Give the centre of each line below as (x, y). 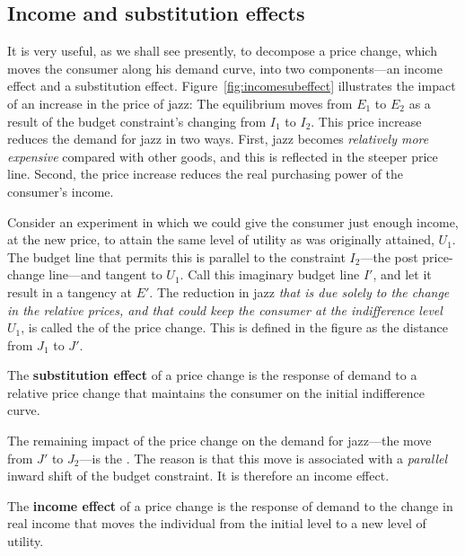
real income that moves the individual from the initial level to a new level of (217, 523)
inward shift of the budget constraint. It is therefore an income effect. (198, 476)
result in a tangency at (70, 291)
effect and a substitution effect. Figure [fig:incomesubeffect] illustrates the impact (232, 86)
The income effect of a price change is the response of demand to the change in (230, 505)
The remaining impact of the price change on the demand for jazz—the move (219, 441)
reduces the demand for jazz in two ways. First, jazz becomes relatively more (218, 139)
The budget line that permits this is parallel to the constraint (176, 256)
